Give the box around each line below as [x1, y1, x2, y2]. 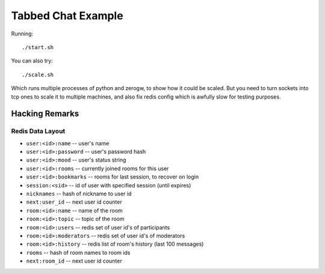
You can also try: [11, 57, 54, 64]
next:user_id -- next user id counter [26, 198, 123, 205]
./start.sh [22, 44, 54, 50]
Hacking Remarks [11, 109, 79, 119]
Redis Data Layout [11, 127, 66, 135]
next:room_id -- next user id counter [26, 257, 123, 264]
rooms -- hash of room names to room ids [26, 249, 131, 256]
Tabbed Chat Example [11, 9, 123, 22]
